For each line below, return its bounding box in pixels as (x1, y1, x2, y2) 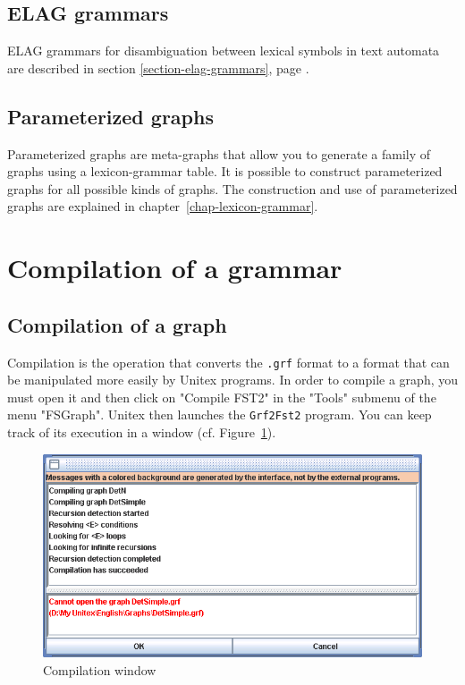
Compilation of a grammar (7, 249, 342, 286)
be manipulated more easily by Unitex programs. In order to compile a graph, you (7, 370, 459, 389)
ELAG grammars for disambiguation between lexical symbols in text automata (7, 41, 440, 60)
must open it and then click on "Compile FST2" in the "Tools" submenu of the (7, 387, 436, 406)
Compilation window (43, 660, 156, 679)
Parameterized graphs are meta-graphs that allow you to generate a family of (7, 144, 431, 163)
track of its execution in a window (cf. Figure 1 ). (7, 423, 276, 442)
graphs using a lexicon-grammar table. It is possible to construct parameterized (7, 162, 443, 181)
